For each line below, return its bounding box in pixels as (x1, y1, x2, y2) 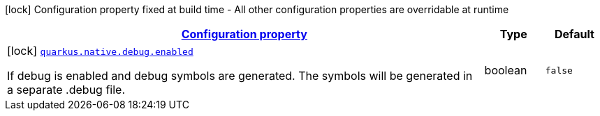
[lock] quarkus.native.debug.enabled (7, 44, 193, 58)
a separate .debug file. (7, 83, 126, 97)
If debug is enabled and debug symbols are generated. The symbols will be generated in (7, 69, 473, 83)
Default (554, 27, 594, 41)
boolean (484, 63, 527, 77)
